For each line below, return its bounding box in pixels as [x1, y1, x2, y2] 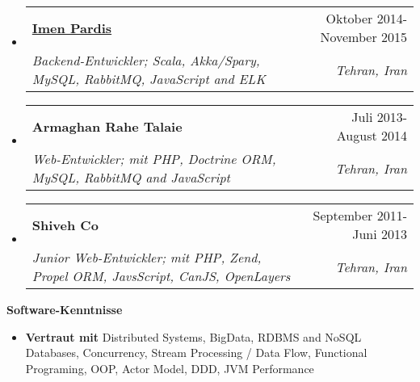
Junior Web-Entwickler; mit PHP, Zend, [31, 248, 262, 267]
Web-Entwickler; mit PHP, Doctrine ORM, [31, 149, 276, 168]
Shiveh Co [31, 215, 99, 234]
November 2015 [320, 27, 407, 46]
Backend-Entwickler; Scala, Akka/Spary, [31, 51, 260, 69]
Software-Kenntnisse [6, 301, 123, 317]
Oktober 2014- [325, 9, 407, 27]
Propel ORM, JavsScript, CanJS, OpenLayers [31, 267, 291, 285]
